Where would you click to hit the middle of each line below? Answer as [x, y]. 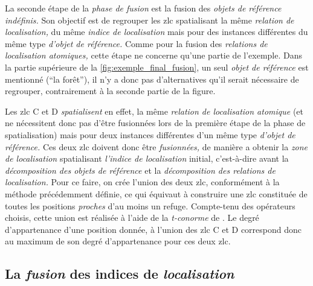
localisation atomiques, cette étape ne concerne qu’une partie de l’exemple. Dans [153, 55]
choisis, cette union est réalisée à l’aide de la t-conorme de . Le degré [132, 218]
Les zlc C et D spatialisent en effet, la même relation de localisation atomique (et [154, 111]
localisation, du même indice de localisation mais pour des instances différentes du [156, 32]
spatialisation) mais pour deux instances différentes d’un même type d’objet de [150, 134]
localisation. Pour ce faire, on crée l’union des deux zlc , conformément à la [142, 182]
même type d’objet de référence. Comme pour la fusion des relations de [136, 43]
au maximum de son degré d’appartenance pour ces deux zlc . [118, 241]
